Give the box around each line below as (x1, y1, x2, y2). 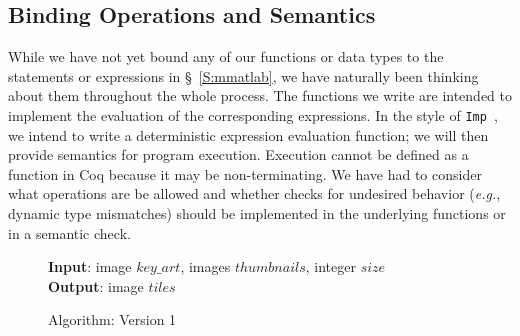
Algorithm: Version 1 (48, 309, 177, 330)
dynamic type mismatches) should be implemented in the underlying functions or (8, 203, 506, 224)
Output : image (48, 275, 144, 296)
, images (180, 256, 231, 277)
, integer (305, 256, 356, 277)
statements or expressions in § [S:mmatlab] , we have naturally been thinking (8, 65, 479, 86)
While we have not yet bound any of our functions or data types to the (8, 46, 444, 67)
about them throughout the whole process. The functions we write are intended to (8, 85, 512, 106)
